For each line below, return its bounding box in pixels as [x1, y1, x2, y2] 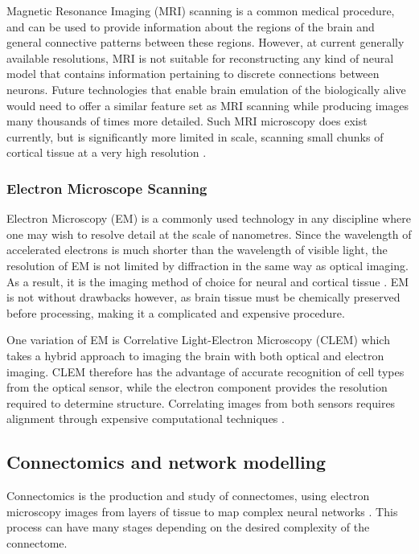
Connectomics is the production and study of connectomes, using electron [6, 487, 370, 504]
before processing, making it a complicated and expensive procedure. [6, 304, 345, 321]
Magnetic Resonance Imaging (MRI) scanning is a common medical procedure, [6, 2, 395, 18]
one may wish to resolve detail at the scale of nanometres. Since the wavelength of [6, 225, 412, 242]
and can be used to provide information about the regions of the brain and [6, 18, 375, 35]
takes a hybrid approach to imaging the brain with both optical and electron [6, 347, 384, 363]
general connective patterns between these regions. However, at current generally [6, 34, 405, 51]
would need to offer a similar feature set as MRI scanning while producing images [6, 96, 409, 113]
